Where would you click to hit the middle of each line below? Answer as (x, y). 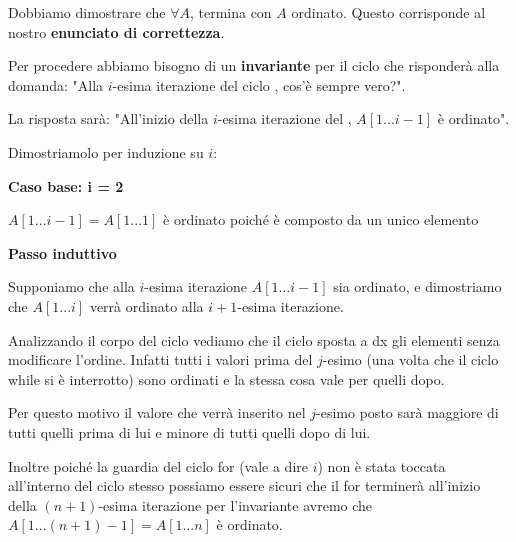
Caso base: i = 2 (66, 185)
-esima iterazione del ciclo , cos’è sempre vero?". (259, 84)
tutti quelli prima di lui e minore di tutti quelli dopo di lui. (189, 431)
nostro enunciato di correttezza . (116, 31)
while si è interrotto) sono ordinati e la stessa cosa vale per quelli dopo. (226, 378)
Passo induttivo (62, 252)
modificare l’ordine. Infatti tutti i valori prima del (160, 359)
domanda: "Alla (56, 84)
